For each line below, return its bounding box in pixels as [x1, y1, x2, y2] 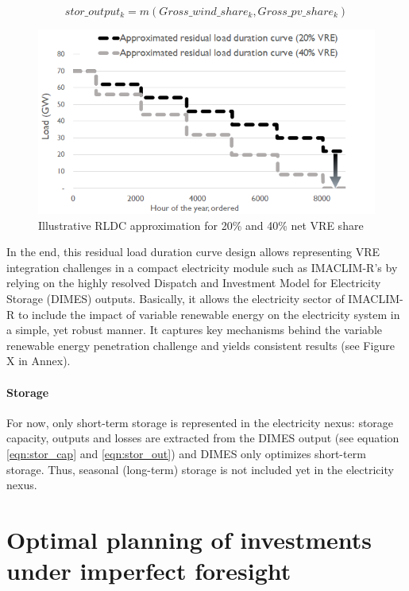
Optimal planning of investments [6, 523, 372, 555]
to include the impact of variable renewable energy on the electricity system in [17, 305, 400, 322]
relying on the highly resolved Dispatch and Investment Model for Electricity [6, 274, 381, 291]
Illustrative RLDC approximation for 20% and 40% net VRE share [38, 216, 364, 233]
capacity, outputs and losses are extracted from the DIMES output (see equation [6, 430, 399, 446]
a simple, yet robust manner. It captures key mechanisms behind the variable [6, 321, 383, 338]
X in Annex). [6, 352, 71, 369]
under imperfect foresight [6, 554, 291, 587]
